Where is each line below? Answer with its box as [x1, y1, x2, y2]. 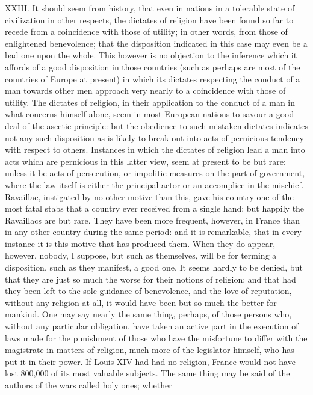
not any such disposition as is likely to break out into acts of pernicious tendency [5, 131, 304, 144]
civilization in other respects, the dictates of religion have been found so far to [5, 13, 294, 26]
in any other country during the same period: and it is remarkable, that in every [5, 225, 302, 238]
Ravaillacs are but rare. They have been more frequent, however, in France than [5, 213, 300, 226]
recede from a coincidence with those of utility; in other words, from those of [5, 25, 288, 38]
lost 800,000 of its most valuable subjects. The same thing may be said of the [5, 367, 290, 379]
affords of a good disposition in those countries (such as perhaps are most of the [5, 60, 300, 73]
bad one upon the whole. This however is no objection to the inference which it [5, 49, 297, 61]
